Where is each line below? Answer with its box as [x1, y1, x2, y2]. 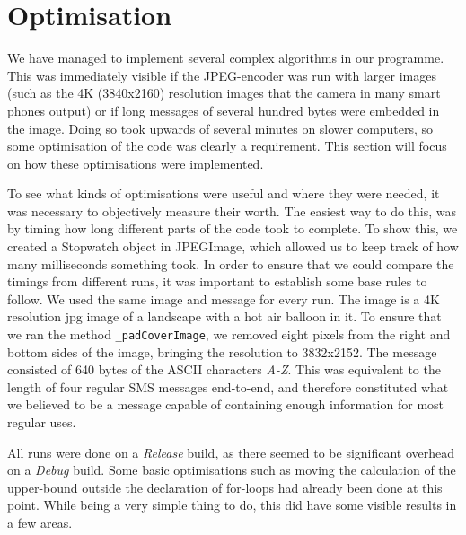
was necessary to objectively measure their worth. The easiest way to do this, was [7, 201, 457, 220]
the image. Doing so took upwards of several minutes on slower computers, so [7, 118, 434, 137]
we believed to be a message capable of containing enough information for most [7, 395, 444, 414]
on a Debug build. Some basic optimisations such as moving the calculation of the [7, 460, 456, 479]
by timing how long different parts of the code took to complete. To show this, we [7, 219, 458, 238]
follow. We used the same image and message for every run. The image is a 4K [7, 289, 440, 308]
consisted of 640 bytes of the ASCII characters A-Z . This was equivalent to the [7, 360, 441, 379]
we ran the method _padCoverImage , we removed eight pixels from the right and [7, 325, 451, 344]
